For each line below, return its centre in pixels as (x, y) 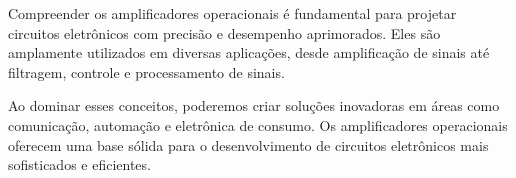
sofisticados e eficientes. (79, 164)
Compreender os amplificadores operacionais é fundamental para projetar (232, 13)
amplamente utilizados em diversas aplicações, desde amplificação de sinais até (249, 52)
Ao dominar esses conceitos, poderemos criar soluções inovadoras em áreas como (254, 105)
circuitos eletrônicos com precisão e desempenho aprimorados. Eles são (224, 32)
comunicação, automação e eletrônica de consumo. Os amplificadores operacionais (258, 124)
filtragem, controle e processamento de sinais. (146, 71)
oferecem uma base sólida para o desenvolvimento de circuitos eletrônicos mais (248, 144)
